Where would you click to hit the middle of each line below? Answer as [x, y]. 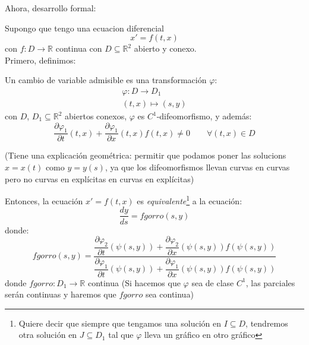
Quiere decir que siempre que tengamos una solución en [120, 323]
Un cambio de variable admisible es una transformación [106, 80]
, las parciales [270, 282]
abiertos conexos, [96, 116]
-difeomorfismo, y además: [204, 116]
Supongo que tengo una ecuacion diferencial [85, 28]
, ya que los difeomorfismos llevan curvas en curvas [197, 167]
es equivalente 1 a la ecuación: [190, 200]
